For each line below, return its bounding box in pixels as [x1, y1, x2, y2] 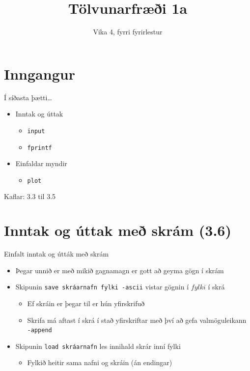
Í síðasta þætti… [4, 92, 52, 102]
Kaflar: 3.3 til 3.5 [4, 191, 56, 201]
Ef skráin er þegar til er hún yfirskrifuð [27, 298, 145, 308]
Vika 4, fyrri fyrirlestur [93, 27, 163, 37]
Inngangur [4, 63, 75, 84]
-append [27, 327, 52, 334]
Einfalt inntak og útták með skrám [4, 249, 109, 259]
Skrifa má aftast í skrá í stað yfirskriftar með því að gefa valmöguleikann [27, 314, 247, 325]
